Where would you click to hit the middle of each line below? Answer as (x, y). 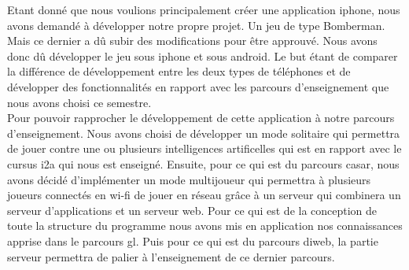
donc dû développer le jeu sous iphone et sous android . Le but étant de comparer (203, 55)
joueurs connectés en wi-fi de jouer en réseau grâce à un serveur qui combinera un (204, 195)
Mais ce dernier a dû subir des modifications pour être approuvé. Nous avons (192, 41)
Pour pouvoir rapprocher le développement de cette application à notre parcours (201, 118)
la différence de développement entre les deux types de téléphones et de (179, 71)
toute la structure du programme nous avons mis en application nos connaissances (205, 226)
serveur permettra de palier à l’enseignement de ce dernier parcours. (171, 256)
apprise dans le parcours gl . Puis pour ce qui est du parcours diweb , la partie (193, 240)
